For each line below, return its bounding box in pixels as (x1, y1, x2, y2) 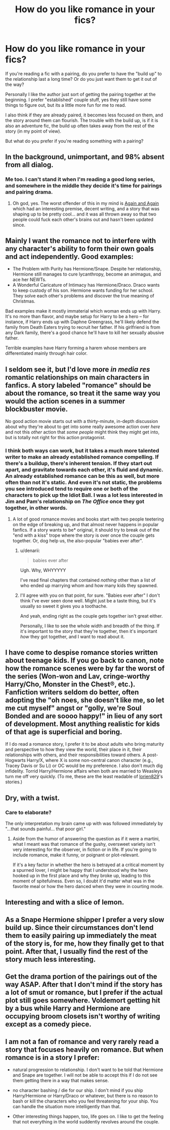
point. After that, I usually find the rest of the (5, 947, 148, 956)
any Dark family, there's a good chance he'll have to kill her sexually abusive (5, 329, 164, 336)
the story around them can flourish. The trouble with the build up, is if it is (5, 117, 158, 123)
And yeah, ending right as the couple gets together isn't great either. (20, 613, 163, 619)
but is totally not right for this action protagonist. (5, 435, 106, 441)
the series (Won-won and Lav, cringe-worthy (5, 672, 150, 681)
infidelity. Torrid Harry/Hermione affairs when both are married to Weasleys (5, 768, 163, 774)
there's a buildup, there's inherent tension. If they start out (5, 460, 152, 467)
